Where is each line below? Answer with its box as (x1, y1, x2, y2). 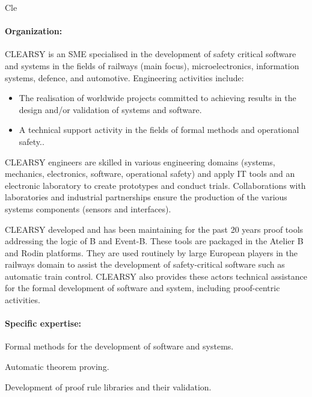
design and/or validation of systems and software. (19, 103, 202, 115)
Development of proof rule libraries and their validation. (5, 380, 212, 393)
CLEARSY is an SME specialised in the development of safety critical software (5, 48, 296, 60)
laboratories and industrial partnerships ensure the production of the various (5, 191, 287, 203)
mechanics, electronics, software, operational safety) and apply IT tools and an (5, 167, 295, 180)
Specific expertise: (5, 317, 82, 330)
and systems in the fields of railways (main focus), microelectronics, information (5, 59, 299, 72)
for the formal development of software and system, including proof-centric (5, 282, 280, 294)
